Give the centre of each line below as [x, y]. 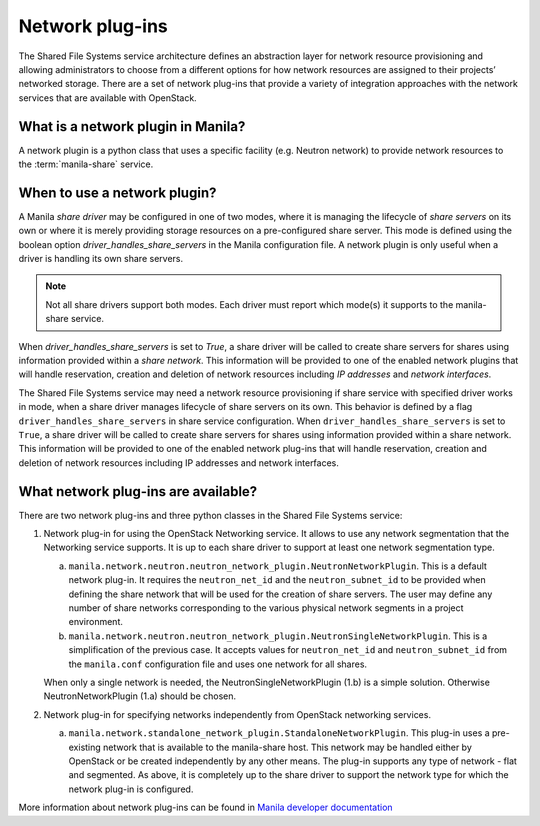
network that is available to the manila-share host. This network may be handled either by [287, 747]
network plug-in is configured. [131, 789]
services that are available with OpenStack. [107, 97]
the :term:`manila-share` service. [86, 164]
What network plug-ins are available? [138, 491]
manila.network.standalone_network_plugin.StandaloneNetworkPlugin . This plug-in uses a [279, 733]
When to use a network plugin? [117, 192]
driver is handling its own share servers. [101, 259]
